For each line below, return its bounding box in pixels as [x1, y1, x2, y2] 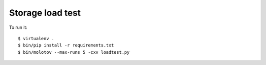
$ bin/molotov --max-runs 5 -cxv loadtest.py [18, 49, 130, 55]
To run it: [9, 24, 28, 30]
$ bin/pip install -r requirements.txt [18, 43, 114, 48]
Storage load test [9, 7, 81, 18]
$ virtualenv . [18, 36, 55, 41]
